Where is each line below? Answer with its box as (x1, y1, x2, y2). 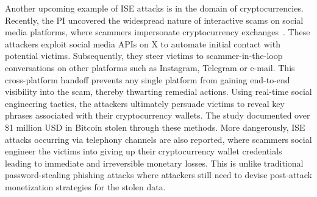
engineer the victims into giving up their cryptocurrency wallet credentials (5, 145, 282, 157)
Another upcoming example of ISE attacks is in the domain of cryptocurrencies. (5, 2, 304, 14)
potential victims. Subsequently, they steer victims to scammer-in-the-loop (5, 49, 283, 62)
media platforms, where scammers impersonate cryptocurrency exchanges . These (5, 26, 310, 38)
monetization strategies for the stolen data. (5, 180, 166, 193)
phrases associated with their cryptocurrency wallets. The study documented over (5, 109, 310, 122)
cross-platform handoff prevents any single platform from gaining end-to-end (5, 73, 290, 86)
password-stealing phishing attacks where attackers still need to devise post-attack (5, 168, 312, 181)
